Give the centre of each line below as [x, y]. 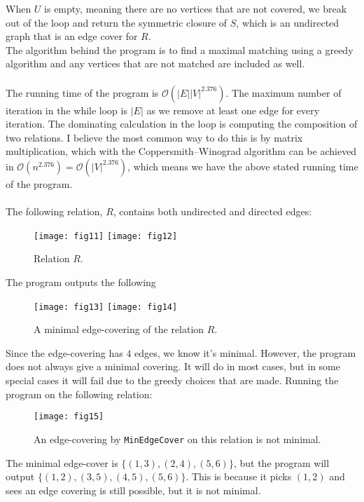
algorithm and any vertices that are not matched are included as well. [155, 63]
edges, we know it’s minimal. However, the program [245, 352]
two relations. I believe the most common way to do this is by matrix [154, 137]
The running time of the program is [82, 92]
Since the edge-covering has [64, 352]
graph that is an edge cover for [72, 36]
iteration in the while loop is [66, 110]
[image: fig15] [69, 417]
